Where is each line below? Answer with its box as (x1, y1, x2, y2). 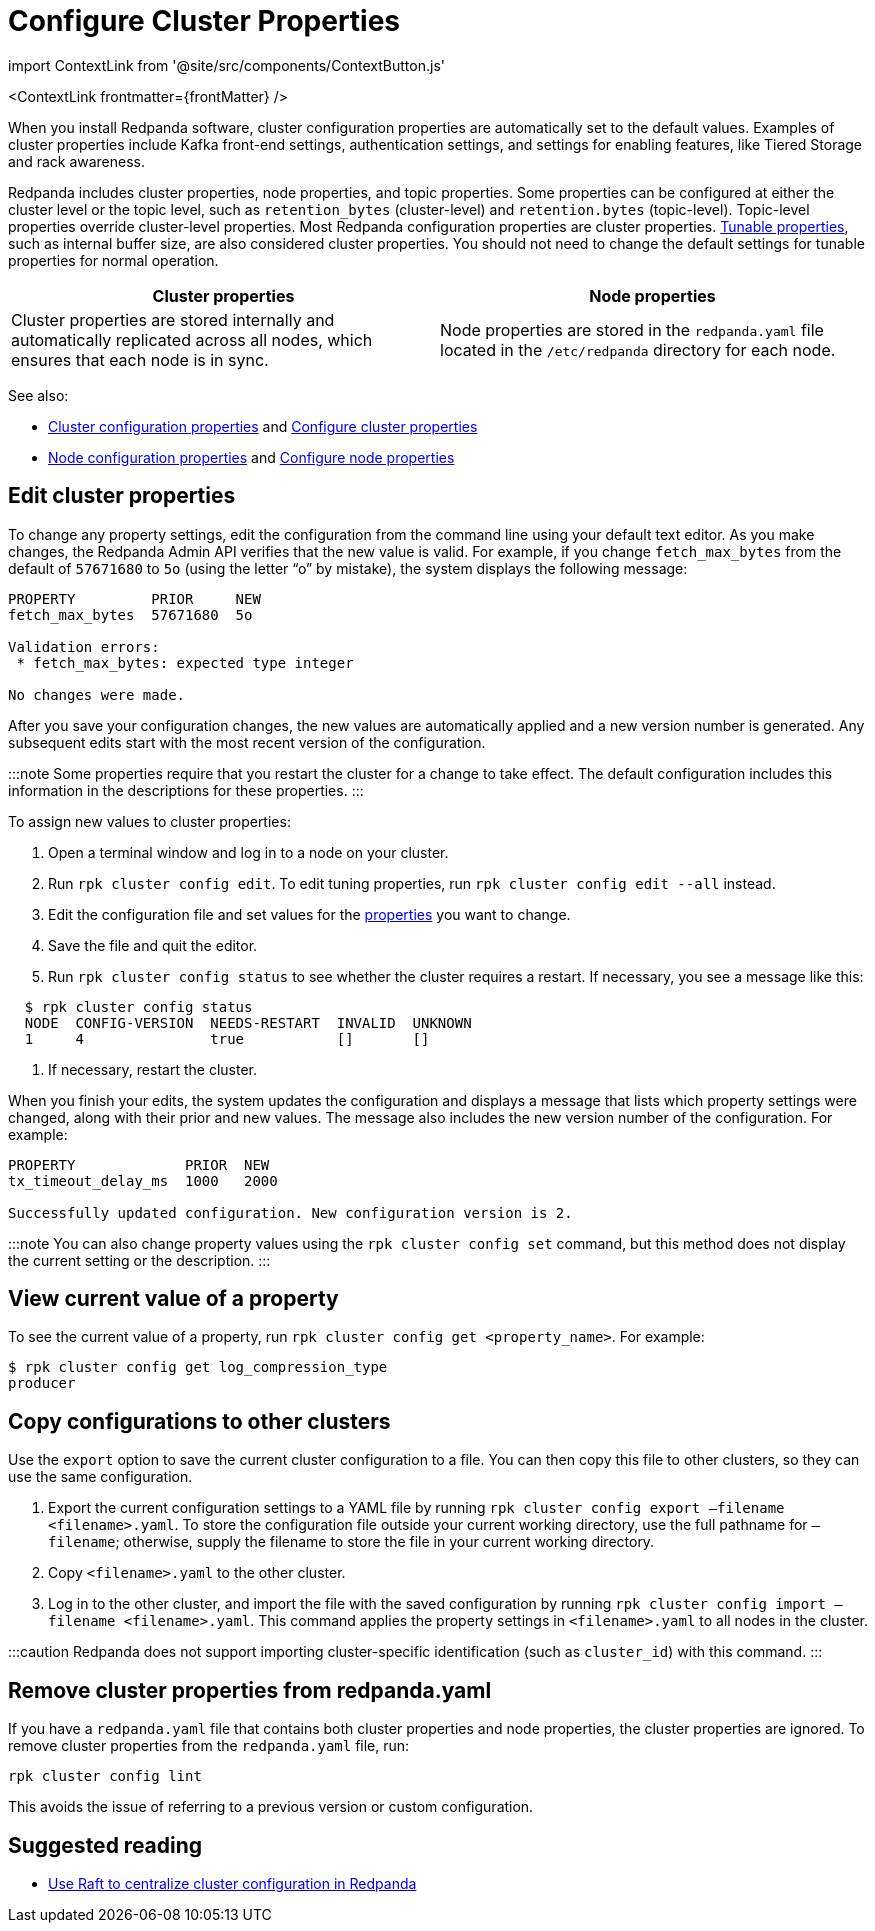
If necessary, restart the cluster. (48, 1060, 257, 1078)
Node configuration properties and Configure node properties (48, 448, 455, 466)
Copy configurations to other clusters (8, 1408, 391, 1434)
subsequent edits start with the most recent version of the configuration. (8, 733, 486, 751)
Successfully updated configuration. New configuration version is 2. (8, 1204, 573, 1221)
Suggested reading (8, 1832, 203, 1858)
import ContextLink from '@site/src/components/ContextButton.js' (8, 56, 445, 74)
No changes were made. (8, 686, 186, 703)
